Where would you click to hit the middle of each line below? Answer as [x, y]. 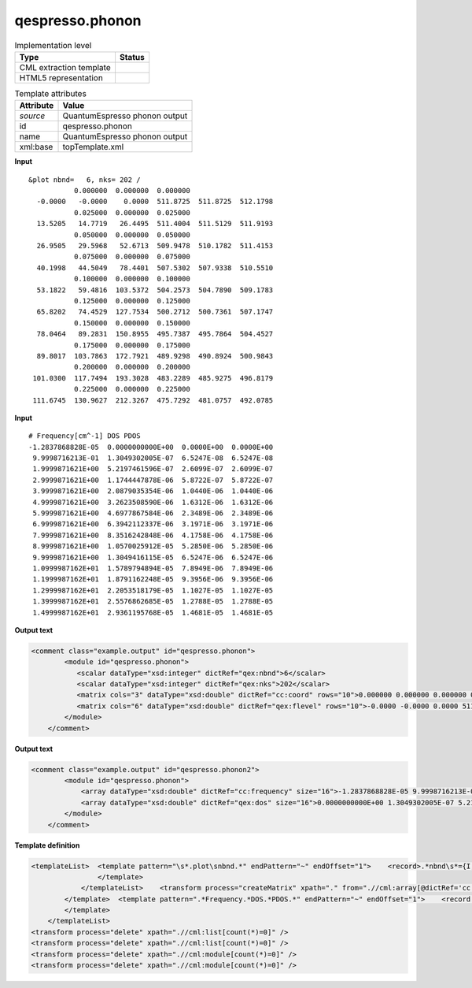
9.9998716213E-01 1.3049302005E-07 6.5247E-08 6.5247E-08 [153, 458]
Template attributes [50, 94]
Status [132, 57]
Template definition [47, 845]
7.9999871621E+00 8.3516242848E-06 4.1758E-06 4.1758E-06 [153, 535]
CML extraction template [65, 67]
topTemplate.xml [93, 147]
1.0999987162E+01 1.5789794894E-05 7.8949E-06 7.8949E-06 [153, 568]
